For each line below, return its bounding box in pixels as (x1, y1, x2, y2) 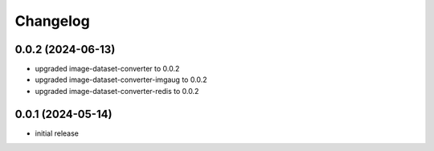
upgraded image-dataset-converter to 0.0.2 (35, 64, 180, 74)
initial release (35, 129, 80, 138)
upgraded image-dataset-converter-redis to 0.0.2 (35, 86, 199, 96)
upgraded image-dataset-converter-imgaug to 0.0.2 (35, 75, 208, 84)
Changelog (14, 12, 90, 30)
